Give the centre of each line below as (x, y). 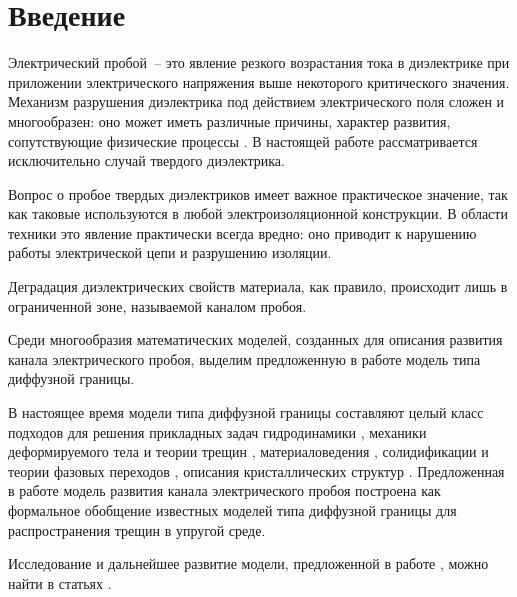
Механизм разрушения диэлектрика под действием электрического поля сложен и (256, 101)
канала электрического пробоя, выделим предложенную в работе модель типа (244, 358)
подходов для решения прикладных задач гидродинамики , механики (217, 431)
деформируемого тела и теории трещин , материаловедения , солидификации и (248, 451)
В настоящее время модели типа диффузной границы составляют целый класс (246, 412)
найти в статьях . (60, 582)
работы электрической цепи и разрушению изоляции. (170, 252)
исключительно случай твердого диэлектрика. (146, 160)
